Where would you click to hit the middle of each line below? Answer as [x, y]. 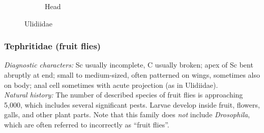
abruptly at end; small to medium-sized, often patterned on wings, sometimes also [132, 75]
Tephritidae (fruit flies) [53, 46]
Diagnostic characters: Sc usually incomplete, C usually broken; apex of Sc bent [129, 65]
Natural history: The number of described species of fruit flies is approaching [124, 95]
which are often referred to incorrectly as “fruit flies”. [87, 124]
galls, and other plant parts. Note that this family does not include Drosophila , [127, 114]
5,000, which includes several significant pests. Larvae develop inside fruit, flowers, [132, 104]
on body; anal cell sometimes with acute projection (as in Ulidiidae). [111, 85]
